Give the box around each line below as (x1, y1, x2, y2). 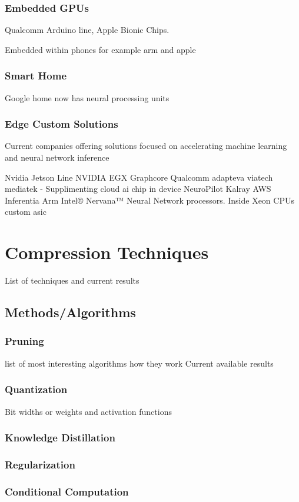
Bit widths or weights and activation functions (5, 405, 172, 417)
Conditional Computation (5, 484, 129, 498)
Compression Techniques (5, 240, 209, 264)
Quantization (5, 382, 68, 397)
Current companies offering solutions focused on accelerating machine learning (5, 139, 287, 152)
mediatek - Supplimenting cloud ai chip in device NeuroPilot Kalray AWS (5, 182, 271, 195)
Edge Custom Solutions (5, 117, 118, 131)
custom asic (5, 205, 46, 218)
